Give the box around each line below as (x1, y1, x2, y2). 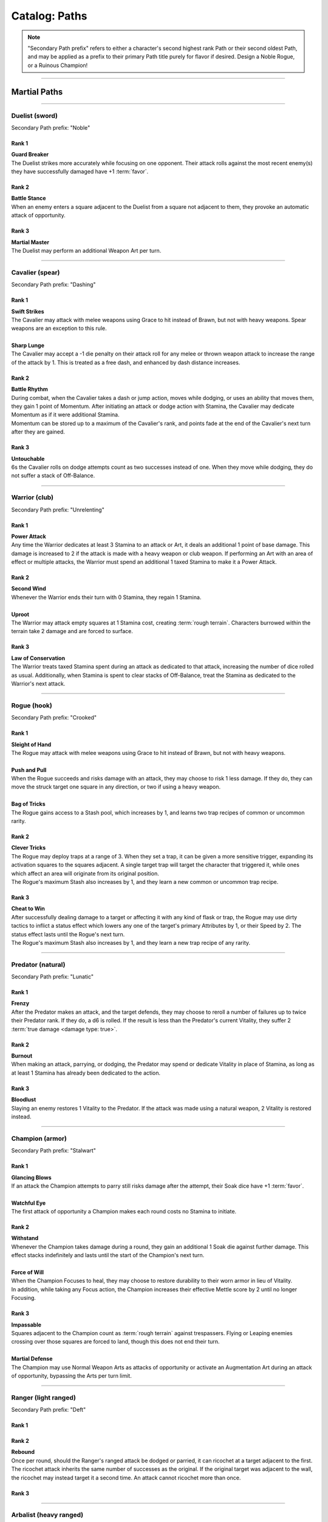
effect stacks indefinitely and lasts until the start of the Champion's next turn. (11, 1252, 205, 1259)
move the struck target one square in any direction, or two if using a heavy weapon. (11, 783, 221, 791)
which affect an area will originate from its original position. (11, 869, 159, 877)
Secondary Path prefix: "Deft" (11, 1406, 86, 1414)
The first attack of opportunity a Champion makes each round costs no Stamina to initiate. (11, 1208, 237, 1215)
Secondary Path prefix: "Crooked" (11, 714, 97, 721)
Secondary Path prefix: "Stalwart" (11, 1147, 97, 1154)
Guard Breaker (11, 151, 49, 158)
